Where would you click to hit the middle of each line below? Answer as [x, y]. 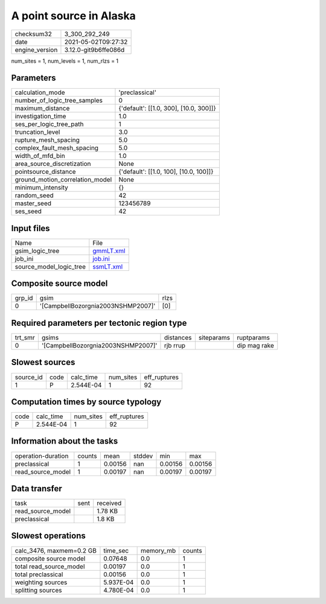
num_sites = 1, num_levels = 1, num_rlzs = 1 [65, 61]
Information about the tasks [65, 441]
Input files [31, 228]
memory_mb [158, 550]
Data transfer [37, 488]
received [109, 503]
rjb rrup [175, 345]
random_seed [34, 196]
